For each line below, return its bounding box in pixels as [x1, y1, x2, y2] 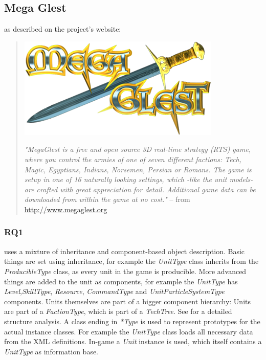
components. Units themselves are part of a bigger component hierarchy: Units [4, 296, 251, 306]
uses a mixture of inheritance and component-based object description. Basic [4, 245, 245, 256]
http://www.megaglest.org [24, 204, 107, 214]
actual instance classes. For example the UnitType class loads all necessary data [4, 326, 253, 336]
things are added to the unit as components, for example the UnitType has [4, 276, 238, 286]
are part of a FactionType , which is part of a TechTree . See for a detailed [4, 306, 232, 317]
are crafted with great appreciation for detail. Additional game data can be [24, 184, 256, 194]
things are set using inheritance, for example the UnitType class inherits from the [4, 256, 259, 266]
